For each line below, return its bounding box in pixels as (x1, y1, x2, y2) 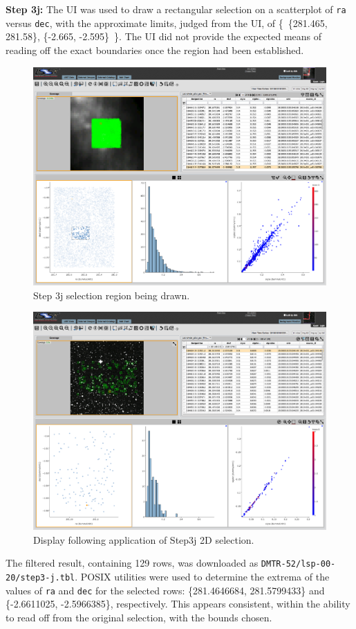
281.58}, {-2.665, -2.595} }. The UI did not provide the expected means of (6, 29, 322, 44)
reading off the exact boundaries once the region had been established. (6, 42, 304, 57)
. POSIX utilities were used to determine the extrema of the (75, 569, 330, 583)
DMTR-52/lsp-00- (261, 559, 336, 569)
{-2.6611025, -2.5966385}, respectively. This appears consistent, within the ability (6, 596, 350, 611)
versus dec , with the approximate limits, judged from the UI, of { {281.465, (6, 15, 328, 30)
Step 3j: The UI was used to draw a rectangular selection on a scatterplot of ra (6, 2, 346, 16)
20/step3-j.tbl (6, 572, 75, 583)
